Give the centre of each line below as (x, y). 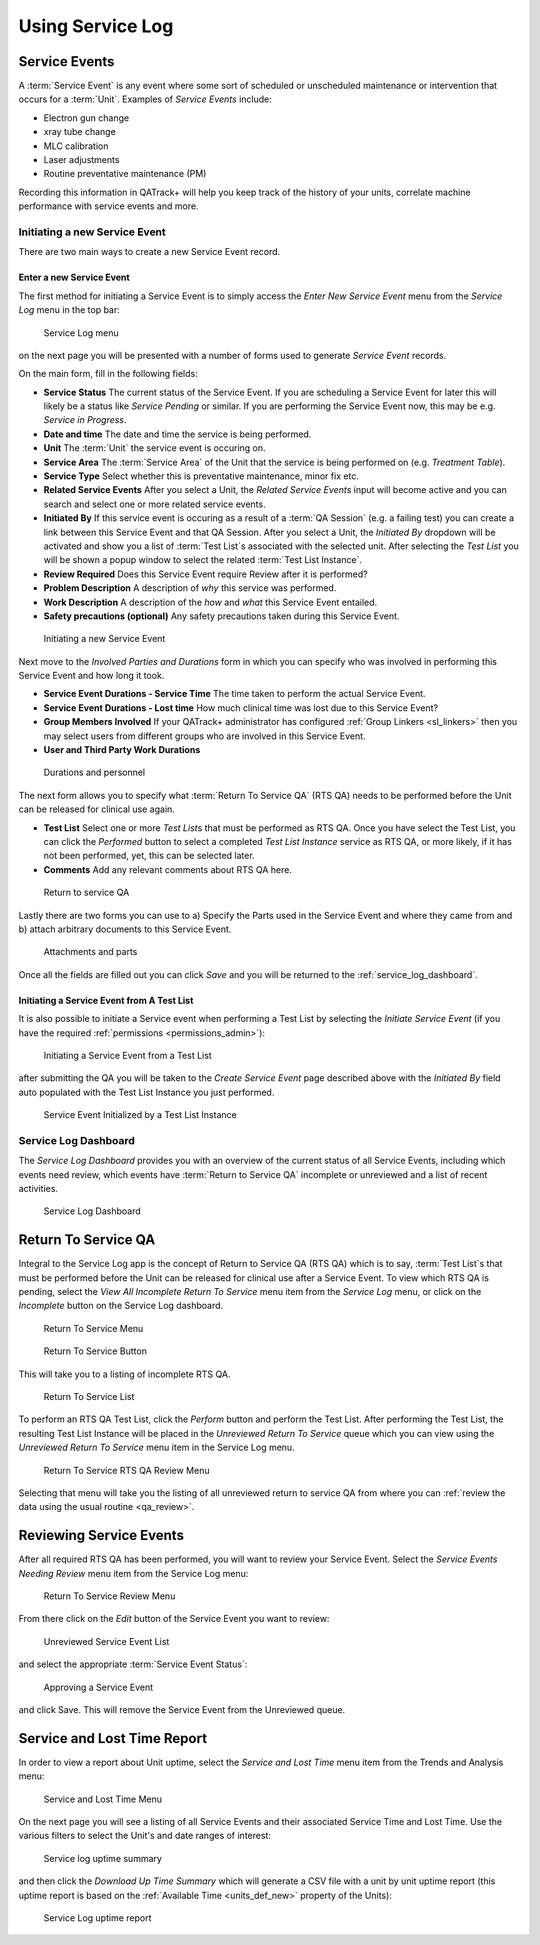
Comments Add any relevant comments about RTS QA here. (167, 869)
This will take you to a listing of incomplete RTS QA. (124, 1374)
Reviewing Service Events (101, 1535)
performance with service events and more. (108, 206)
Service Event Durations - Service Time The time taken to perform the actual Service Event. (234, 694)
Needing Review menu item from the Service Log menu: (133, 1573)
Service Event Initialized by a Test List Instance (140, 1115)
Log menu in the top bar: (69, 310)
